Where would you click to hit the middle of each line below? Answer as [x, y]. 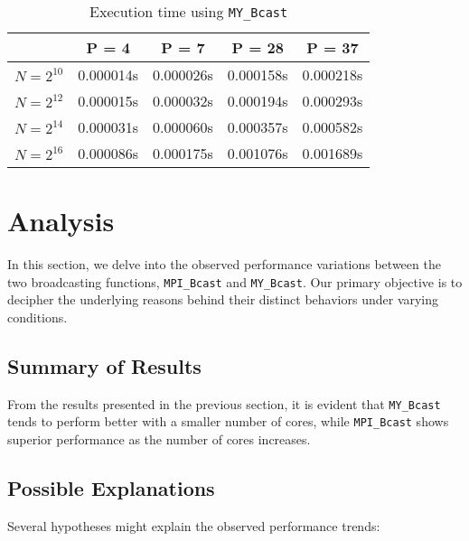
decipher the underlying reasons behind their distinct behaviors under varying [223, 299]
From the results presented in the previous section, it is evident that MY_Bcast [224, 403]
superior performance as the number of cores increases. [159, 439]
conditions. [38, 317]
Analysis [61, 221]
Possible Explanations [111, 488]
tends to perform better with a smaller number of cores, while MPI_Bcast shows [228, 421]
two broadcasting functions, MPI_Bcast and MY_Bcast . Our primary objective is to [235, 281]
